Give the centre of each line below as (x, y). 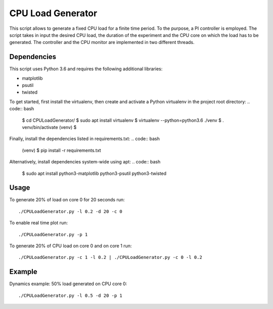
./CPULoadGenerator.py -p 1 (53, 234)
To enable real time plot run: (39, 223)
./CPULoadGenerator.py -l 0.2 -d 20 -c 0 (70, 211)
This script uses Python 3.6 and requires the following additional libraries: (86, 69)
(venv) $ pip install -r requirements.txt (61, 150)
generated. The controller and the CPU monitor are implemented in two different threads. (102, 42)
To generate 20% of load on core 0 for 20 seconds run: (67, 200)
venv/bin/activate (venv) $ (49, 127)
